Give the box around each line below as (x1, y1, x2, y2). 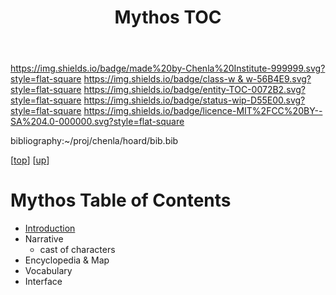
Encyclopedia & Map (24, 254, 110, 266)
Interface (24, 276, 63, 288)
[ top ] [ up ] (10, 154, 50, 166)
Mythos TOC (114, 6, 222, 29)
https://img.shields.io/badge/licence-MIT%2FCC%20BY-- (83, 105, 323, 117)
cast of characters (39, 244, 116, 256)
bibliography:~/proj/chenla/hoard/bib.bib (10, 135, 179, 147)
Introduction (24, 222, 76, 235)
